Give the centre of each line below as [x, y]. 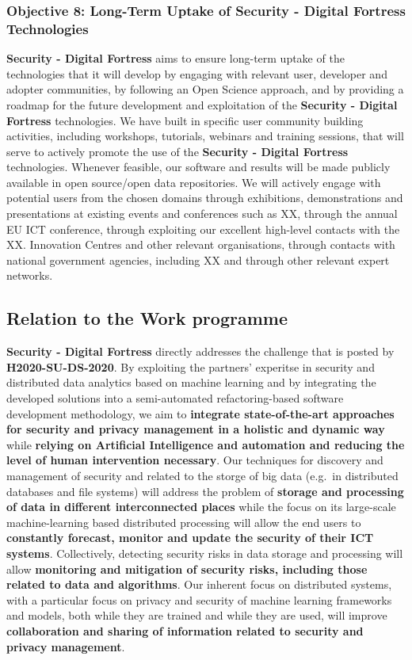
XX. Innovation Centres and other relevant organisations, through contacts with [201, 244]
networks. [30, 275]
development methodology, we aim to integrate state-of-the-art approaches [200, 413]
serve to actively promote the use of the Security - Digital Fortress [177, 151]
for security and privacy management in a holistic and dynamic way [196, 429]
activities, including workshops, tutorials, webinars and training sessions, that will [205, 136]
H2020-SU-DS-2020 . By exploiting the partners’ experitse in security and [191, 366]
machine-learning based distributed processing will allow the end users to [184, 522]
